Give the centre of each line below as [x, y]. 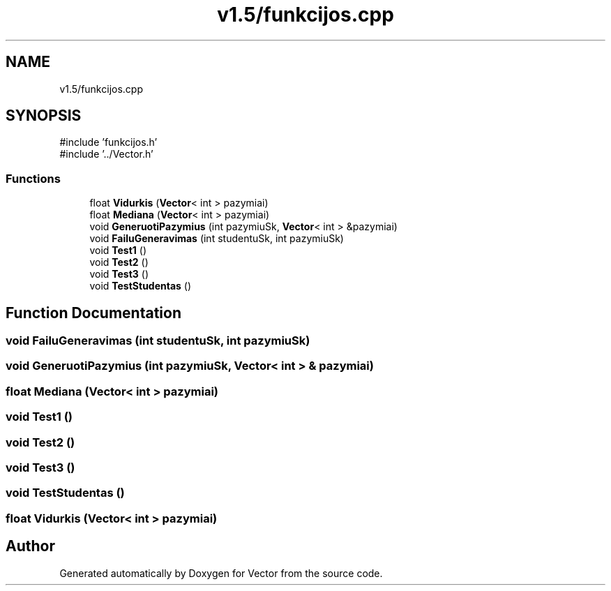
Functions [33, 178]
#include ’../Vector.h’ [106, 154]
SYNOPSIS [44, 116]
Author [30, 546]
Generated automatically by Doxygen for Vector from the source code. [221, 573]
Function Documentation [93, 313]
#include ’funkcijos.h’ [108, 142]
